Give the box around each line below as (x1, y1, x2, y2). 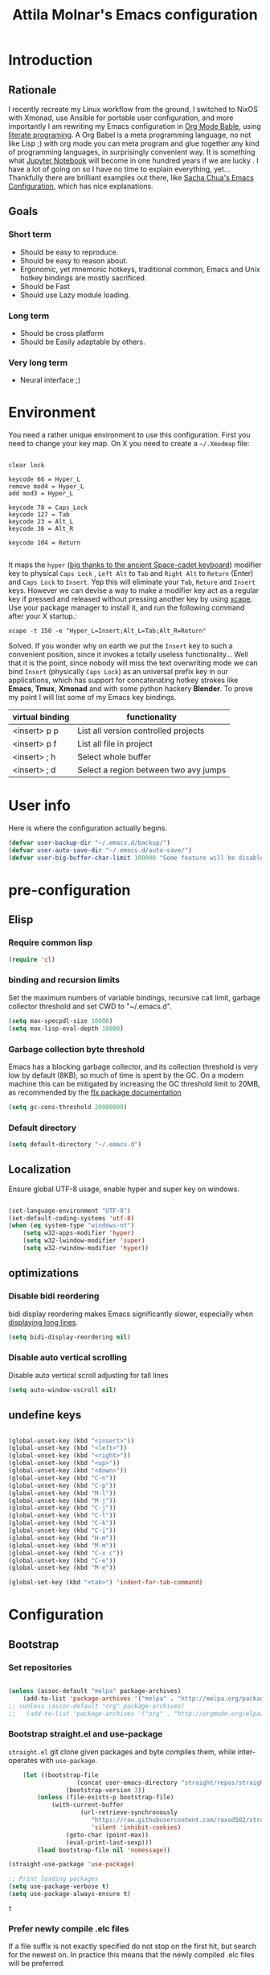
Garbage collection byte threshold (8, 1043, 145, 1054)
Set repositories (8, 1662, 72, 1673)
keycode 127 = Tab (8, 511, 70, 519)
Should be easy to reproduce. (19, 247, 119, 257)
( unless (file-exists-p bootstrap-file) (37, 1794, 174, 1802)
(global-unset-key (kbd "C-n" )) (8, 1474, 117, 1482)
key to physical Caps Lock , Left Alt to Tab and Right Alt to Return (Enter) (8, 569, 254, 578)
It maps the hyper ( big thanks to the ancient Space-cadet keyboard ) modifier (8, 560, 262, 569)
